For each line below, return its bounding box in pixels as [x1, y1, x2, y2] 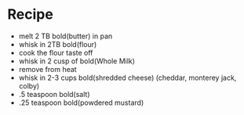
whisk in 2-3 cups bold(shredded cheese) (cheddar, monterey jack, [18, 73, 237, 82]
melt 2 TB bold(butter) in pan [18, 31, 113, 41]
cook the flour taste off [18, 48, 93, 57]
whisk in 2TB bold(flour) [18, 39, 97, 49]
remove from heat [18, 64, 77, 74]
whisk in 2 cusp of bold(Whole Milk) [18, 56, 135, 66]
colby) [18, 81, 40, 91]
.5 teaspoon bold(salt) [18, 89, 91, 99]
